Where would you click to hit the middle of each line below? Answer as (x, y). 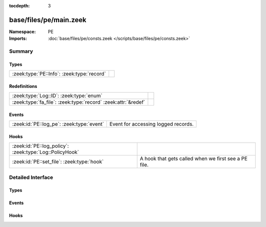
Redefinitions (23, 86)
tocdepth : (19, 6)
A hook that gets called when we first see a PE (194, 159)
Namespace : (23, 32)
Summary (21, 51)
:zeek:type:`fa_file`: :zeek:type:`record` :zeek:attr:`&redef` (79, 102)
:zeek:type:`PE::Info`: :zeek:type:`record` (59, 74)
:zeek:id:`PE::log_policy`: (40, 146)
